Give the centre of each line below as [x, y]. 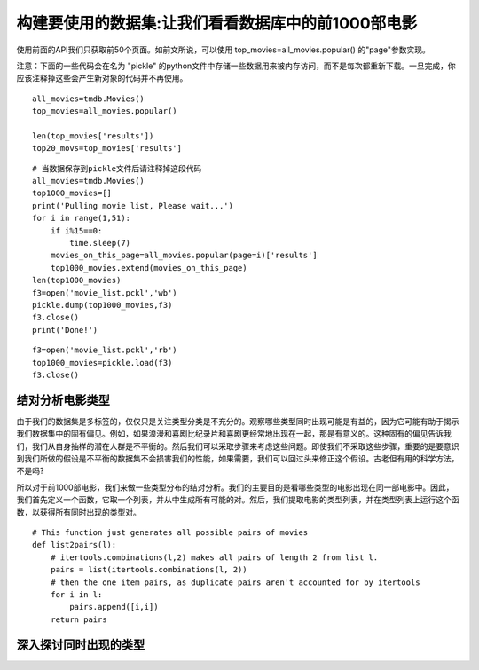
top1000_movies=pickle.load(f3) [102, 363]
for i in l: [76, 594]
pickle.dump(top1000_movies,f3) [102, 305]
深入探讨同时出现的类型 [81, 645]
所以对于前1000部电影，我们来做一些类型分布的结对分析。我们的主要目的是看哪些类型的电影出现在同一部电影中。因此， [235, 487]
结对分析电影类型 [63, 400]
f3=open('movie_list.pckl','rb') [105, 350]
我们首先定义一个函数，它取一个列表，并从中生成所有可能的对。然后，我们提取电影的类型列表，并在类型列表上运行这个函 [238, 500]
